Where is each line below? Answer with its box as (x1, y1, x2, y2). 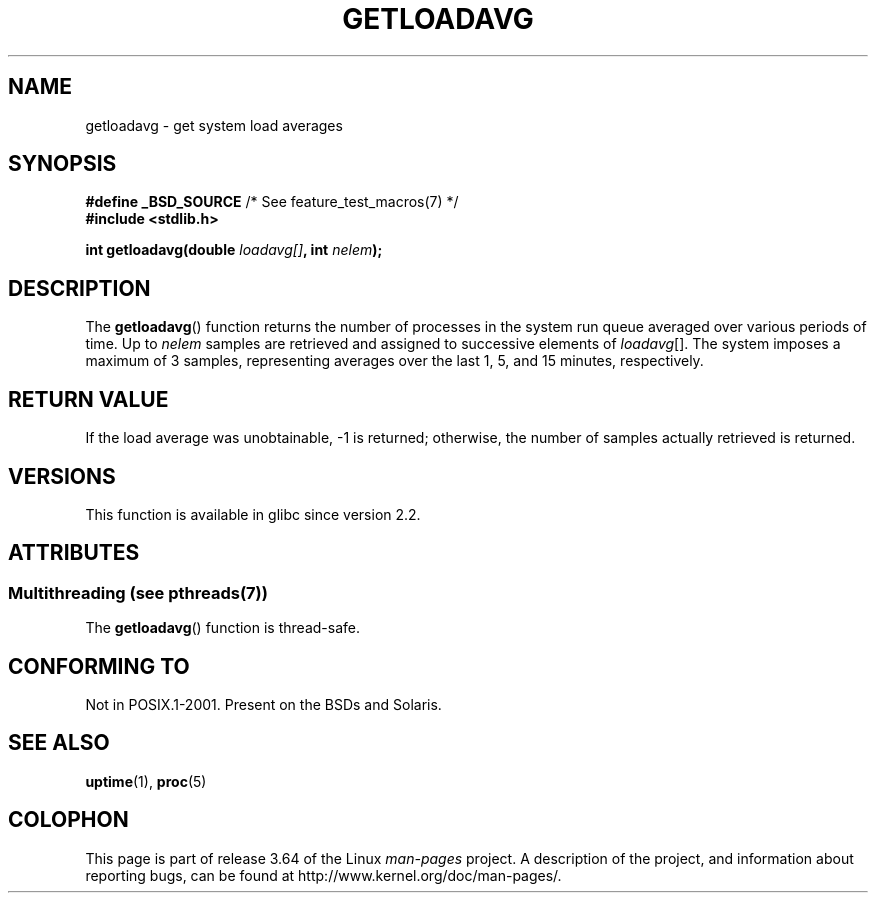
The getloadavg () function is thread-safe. (85, 619, 360, 637)
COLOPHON (8, 807, 129, 833)
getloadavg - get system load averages (85, 116, 343, 134)
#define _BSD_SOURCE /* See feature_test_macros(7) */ (85, 193, 459, 211)
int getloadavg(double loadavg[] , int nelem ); (85, 241, 383, 259)
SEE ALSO (8, 730, 110, 756)
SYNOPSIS (8, 151, 117, 177)
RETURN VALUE (8, 386, 169, 412)
